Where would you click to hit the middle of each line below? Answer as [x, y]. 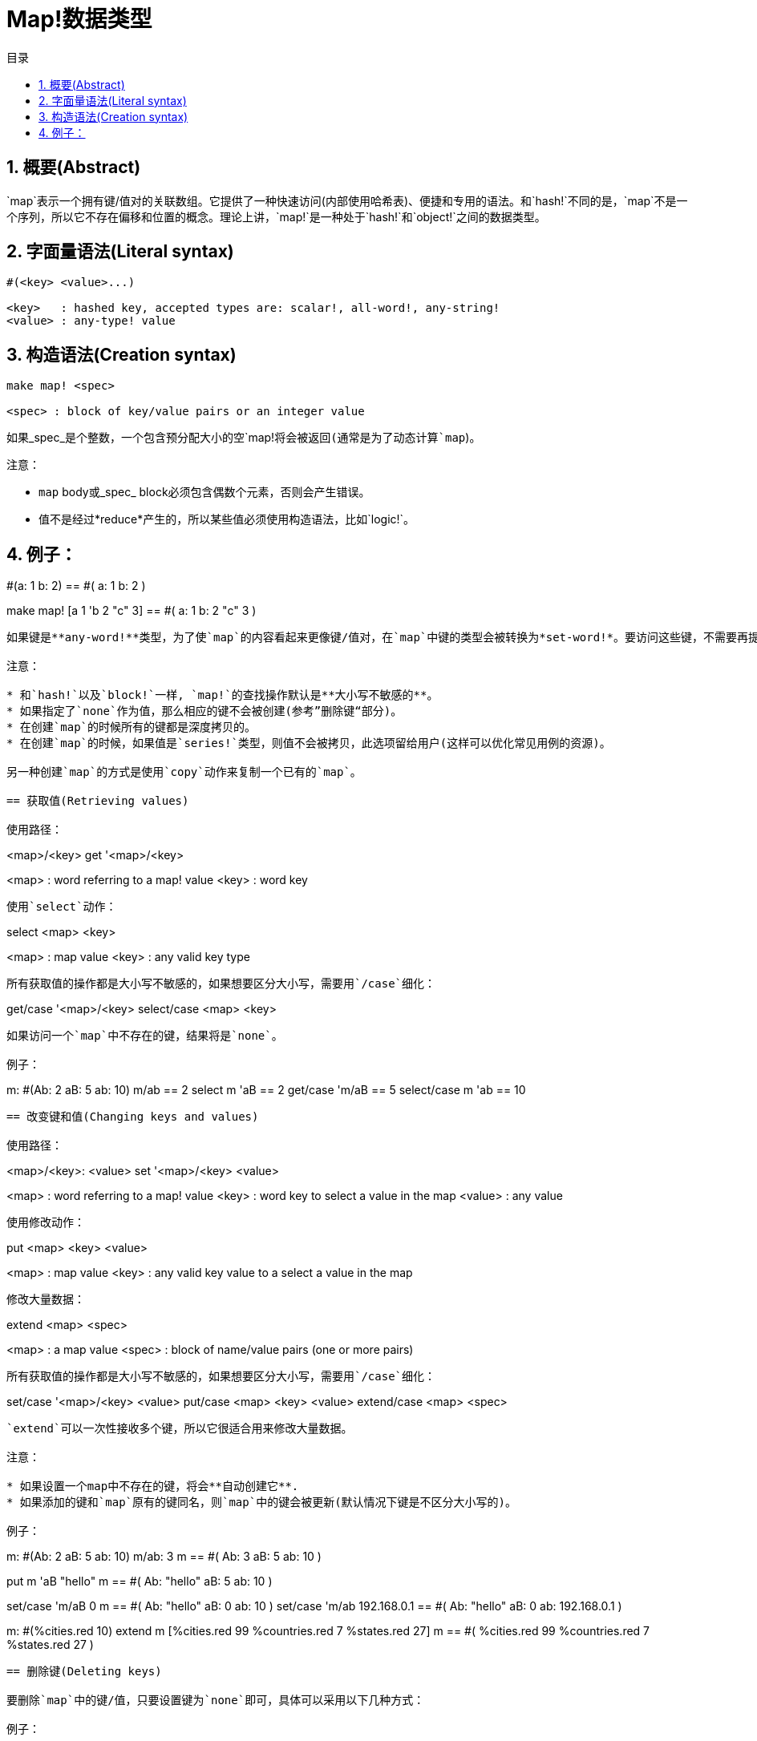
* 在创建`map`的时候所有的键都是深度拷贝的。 [131, 727]
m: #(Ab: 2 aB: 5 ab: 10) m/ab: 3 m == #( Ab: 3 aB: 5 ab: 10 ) [164, 1557]
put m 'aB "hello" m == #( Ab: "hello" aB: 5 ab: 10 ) [140, 1581]
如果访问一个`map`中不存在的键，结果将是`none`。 [145, 1036]
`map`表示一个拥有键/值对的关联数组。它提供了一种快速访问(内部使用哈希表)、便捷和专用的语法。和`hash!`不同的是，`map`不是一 [347, 200]
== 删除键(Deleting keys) [84, 1672]
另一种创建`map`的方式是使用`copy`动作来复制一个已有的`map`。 [184, 772]
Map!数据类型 [79, 19]
